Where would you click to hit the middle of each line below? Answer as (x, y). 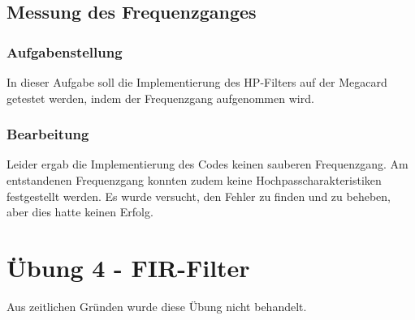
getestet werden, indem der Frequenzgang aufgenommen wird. (160, 98)
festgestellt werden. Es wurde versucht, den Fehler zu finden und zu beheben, (199, 196)
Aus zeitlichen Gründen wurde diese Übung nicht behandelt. (157, 306)
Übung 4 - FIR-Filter (128, 267)
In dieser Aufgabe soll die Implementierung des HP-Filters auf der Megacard (197, 82)
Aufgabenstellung (65, 51)
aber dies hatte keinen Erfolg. (80, 212)
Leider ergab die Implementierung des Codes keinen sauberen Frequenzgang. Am (207, 164)
